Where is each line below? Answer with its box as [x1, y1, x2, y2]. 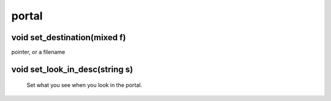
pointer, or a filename [11, 49, 66, 56]
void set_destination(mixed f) [11, 32, 126, 43]
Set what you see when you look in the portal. [26, 82, 142, 89]
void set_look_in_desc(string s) [11, 64, 133, 74]
